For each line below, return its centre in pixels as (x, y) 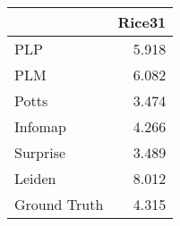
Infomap (40, 126)
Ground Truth (59, 204)
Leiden (35, 178)
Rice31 (142, 22)
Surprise (40, 152)
